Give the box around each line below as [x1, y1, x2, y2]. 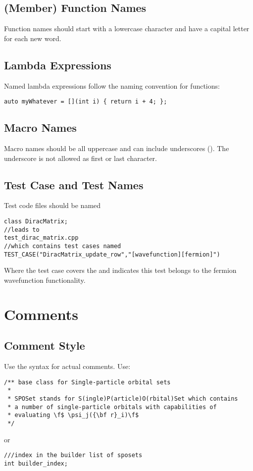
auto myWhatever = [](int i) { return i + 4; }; [4, 98, 167, 105]
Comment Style [4, 338, 85, 353]
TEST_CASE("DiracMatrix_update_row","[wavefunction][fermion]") [4, 251, 220, 258]
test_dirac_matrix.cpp [4, 234, 79, 242]
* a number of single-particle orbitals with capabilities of [7, 403, 217, 411]
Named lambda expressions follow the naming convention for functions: [4, 80, 220, 91]
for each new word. [4, 33, 61, 43]
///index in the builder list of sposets [4, 452, 143, 459]
